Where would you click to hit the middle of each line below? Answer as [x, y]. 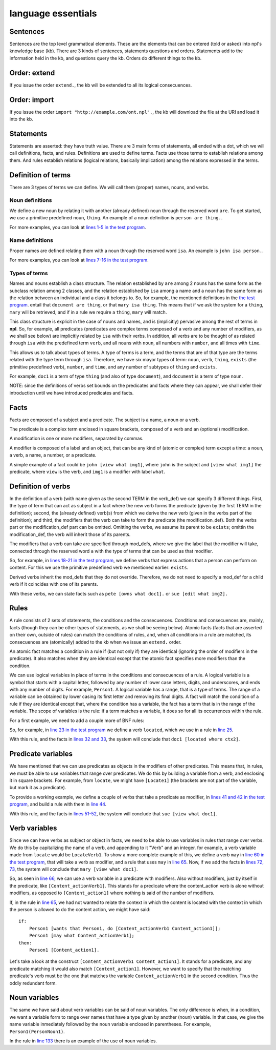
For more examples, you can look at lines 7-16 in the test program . [79, 260]
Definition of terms [40, 175]
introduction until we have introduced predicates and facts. [72, 393]
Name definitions [31, 240]
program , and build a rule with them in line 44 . [58, 804]
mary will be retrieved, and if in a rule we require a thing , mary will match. [88, 312]
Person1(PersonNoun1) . [37, 1031]
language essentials [53, 13]
